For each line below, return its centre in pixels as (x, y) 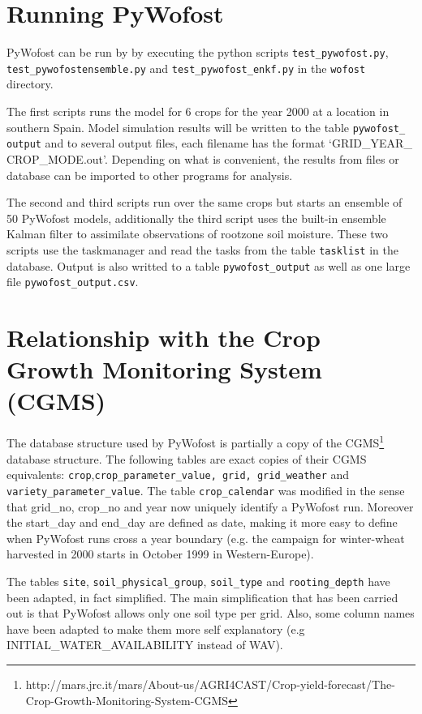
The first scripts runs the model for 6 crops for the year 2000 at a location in (198, 111)
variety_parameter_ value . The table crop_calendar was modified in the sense (206, 490)
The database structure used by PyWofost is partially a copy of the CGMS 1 (196, 442)
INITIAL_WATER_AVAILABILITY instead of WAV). (145, 645)
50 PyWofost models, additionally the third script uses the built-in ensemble (196, 218)
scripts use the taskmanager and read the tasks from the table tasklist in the (202, 249)
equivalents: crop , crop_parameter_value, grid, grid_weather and (178, 475)
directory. (30, 84)
